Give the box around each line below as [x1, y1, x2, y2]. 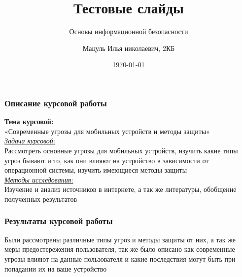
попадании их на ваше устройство [4, 263, 107, 274]
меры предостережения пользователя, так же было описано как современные [4, 244, 235, 254]
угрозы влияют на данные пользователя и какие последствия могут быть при [4, 253, 236, 264]
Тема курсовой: [4, 116, 54, 127]
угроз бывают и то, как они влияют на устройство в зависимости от [4, 155, 209, 165]
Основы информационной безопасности [69, 26, 188, 37]
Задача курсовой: [4, 136, 56, 146]
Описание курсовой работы [4, 96, 107, 109]
